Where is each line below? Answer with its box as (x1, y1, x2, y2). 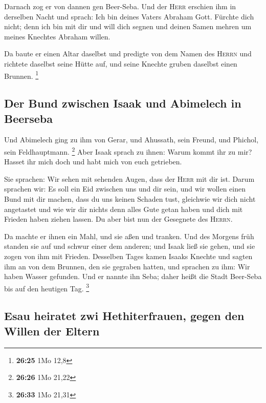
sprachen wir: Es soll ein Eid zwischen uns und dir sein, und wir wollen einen (4, 183, 246, 194)
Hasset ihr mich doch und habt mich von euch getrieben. (4, 156, 182, 167)
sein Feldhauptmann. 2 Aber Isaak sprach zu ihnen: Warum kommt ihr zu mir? (4, 145, 252, 157)
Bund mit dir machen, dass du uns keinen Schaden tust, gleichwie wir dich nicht (4, 194, 256, 204)
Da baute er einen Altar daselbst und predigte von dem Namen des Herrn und (4, 48, 252, 59)
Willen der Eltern (4, 323, 100, 338)
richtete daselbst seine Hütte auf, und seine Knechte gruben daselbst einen (4, 58, 237, 69)
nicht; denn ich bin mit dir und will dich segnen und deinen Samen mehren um (4, 21, 252, 32)
